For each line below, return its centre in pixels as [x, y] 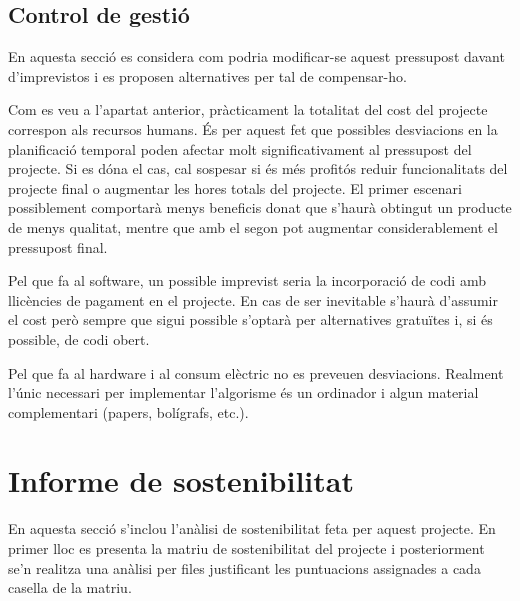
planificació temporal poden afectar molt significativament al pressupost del [240, 148]
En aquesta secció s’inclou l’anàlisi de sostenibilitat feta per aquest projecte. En [252, 528]
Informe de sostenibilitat [181, 480]
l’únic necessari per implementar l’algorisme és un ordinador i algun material [243, 392]
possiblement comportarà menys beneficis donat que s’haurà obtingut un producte [260, 207]
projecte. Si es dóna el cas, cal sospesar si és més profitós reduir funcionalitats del [258, 168]
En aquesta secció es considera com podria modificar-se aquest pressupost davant [256, 56]
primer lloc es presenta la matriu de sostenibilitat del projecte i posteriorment [246, 548]
